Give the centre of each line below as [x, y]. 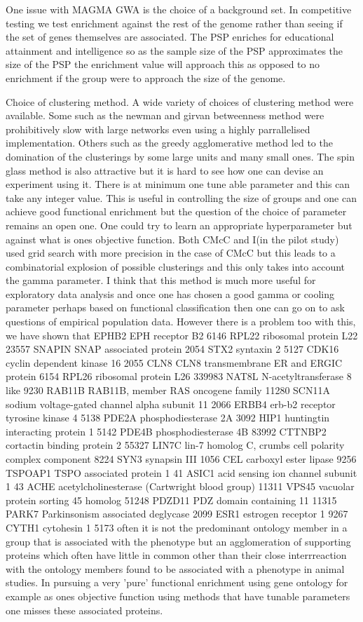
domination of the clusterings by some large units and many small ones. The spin [180, 156]
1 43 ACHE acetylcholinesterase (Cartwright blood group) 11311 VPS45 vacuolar [180, 486]
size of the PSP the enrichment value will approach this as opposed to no [163, 64]
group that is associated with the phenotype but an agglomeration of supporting [178, 541]
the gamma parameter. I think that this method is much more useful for [161, 280]
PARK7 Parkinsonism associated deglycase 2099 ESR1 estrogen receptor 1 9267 [177, 514]
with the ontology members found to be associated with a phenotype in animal [175, 568]
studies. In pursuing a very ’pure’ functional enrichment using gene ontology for [177, 582]
